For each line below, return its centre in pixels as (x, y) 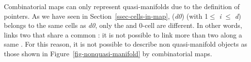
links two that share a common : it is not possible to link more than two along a (123, 34)
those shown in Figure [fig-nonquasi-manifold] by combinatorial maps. (108, 53)
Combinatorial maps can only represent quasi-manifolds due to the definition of (122, 6)
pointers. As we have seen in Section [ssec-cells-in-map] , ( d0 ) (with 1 (106, 16)
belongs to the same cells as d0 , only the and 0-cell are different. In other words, (123, 25)
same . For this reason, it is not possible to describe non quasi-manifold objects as (125, 44)
